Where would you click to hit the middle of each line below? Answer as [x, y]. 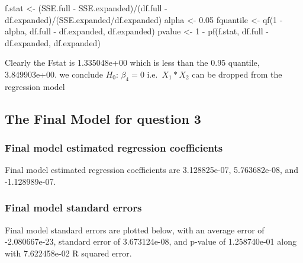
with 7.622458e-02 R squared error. [68, 253]
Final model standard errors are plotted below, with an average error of [135, 230]
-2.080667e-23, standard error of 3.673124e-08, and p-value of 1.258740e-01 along [151, 241]
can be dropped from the [237, 74]
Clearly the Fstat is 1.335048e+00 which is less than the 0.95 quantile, [132, 62]
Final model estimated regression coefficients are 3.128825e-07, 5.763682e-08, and [152, 170]
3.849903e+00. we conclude [54, 74]
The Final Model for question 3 [103, 118]
